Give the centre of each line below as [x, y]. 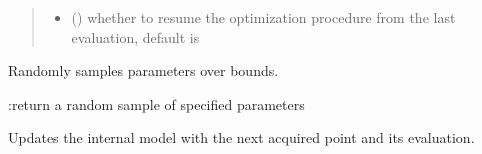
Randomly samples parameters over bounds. [143, 70]
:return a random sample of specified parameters [156, 103]
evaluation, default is [135, 36]
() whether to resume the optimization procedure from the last [263, 17]
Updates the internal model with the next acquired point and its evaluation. [241, 137]
